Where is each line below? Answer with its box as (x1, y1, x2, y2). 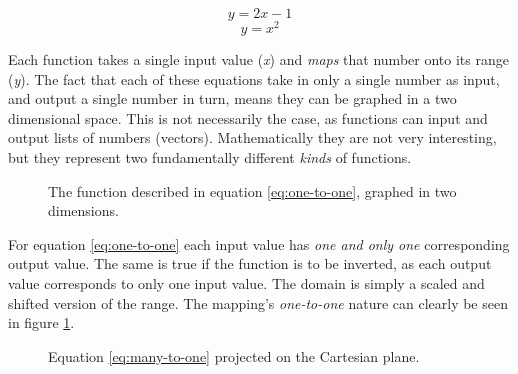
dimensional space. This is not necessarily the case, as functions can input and (8, 107, 488, 128)
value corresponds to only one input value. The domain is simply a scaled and (8, 273, 485, 294)
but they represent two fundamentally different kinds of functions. (8, 147, 412, 168)
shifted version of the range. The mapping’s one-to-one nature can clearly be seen (8, 292, 508, 313)
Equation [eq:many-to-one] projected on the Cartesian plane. (48, 345, 420, 366)
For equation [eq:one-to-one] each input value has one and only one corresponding (8, 233, 510, 254)
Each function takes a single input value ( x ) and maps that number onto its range (8, 49, 509, 70)
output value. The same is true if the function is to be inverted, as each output (8, 253, 492, 274)
